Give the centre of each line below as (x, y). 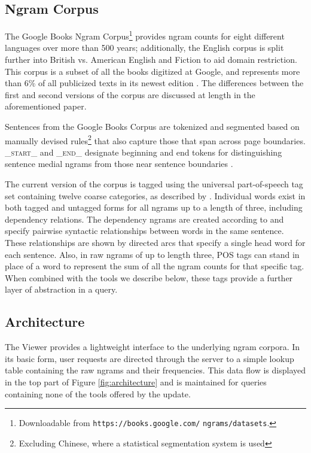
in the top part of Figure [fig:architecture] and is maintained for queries (136, 381)
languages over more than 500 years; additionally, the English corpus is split (144, 48)
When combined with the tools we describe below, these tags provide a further (149, 277)
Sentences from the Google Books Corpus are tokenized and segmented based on (152, 127)
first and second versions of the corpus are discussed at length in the (130, 94)
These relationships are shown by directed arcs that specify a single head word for (155, 243)
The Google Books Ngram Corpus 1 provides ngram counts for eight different (145, 35)
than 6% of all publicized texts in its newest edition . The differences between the (154, 83)
